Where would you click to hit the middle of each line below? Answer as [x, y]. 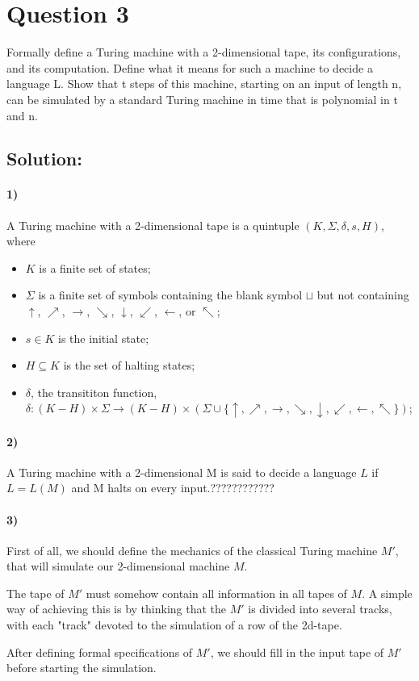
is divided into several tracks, [320, 609]
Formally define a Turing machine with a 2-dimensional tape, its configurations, [204, 52]
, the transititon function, [94, 392]
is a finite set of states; [95, 267]
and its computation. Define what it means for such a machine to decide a [190, 67]
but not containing [363, 295]
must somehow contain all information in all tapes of [216, 593]
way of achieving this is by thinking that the [117, 609]
